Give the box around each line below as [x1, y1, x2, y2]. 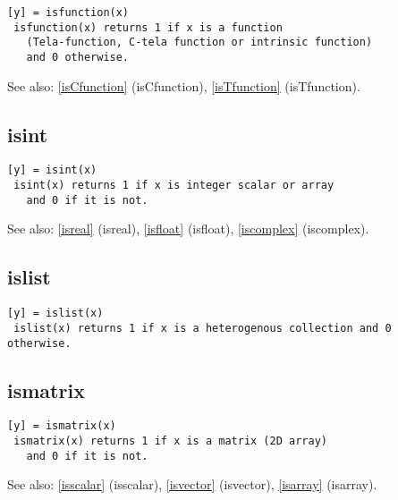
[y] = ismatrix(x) [7, 419, 116, 433]
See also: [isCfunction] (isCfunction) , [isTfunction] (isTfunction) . [7, 76, 360, 95]
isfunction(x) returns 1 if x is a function [13, 21, 283, 34]
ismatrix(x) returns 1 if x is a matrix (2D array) [13, 435, 327, 448]
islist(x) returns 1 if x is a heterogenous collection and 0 [13, 321, 392, 335]
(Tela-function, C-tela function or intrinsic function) [26, 36, 373, 49]
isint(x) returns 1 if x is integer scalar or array [13, 179, 334, 192]
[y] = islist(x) [7, 307, 104, 320]
